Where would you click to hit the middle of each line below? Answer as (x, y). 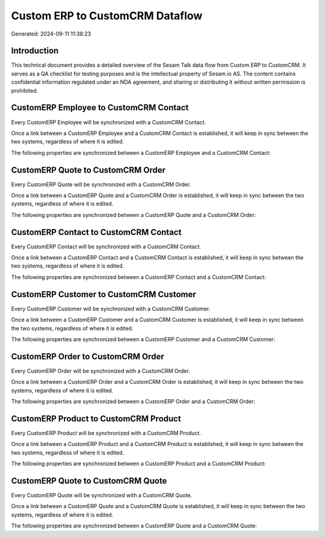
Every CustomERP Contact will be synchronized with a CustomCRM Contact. (106, 247)
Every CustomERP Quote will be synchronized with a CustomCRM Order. (101, 184)
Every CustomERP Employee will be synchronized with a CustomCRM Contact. (108, 122)
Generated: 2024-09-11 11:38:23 (51, 34)
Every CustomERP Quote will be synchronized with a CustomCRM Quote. (102, 495)
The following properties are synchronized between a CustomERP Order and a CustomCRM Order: (133, 401)
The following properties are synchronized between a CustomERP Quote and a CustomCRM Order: (134, 215)
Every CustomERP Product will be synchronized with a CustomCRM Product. (106, 433)
